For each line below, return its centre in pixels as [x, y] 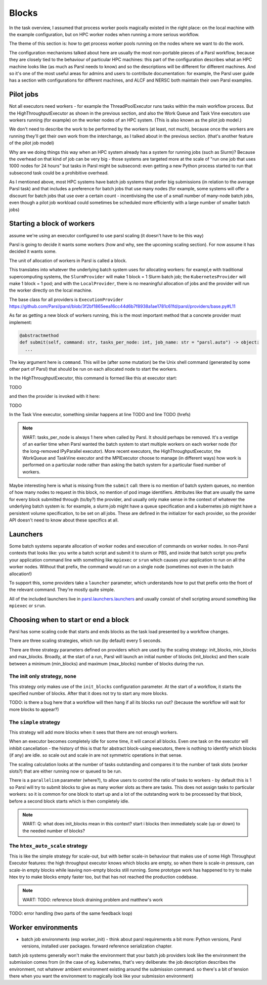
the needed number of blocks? [54, 831]
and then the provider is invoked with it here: [55, 396]
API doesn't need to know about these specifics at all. [64, 520]
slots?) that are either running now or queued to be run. [66, 771]
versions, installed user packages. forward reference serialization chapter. [97, 946]
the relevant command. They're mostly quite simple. [62, 590]
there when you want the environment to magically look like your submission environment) [101, 976]
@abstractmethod [39, 335]
